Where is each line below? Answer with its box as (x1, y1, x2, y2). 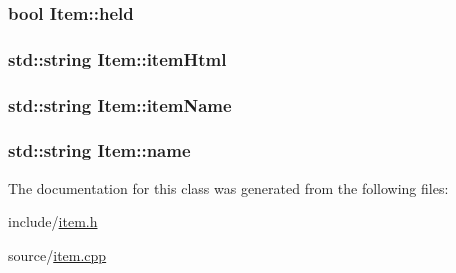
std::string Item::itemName (8, 92, 232, 117)
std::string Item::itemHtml (8, 46, 227, 71)
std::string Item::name (8, 138, 191, 163)
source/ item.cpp (8, 244, 107, 265)
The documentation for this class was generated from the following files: (8, 177, 449, 198)
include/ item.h (8, 211, 98, 232)
